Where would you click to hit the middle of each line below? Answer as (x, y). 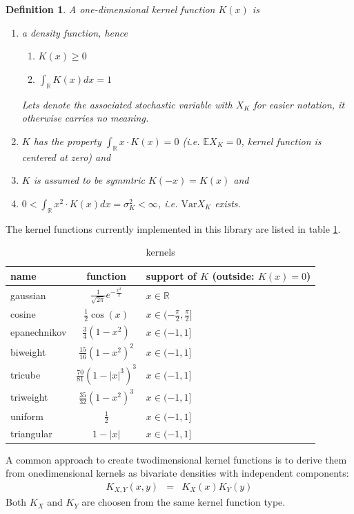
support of (171, 275)
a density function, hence (75, 32)
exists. (228, 203)
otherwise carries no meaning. (85, 118)
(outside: (233, 275)
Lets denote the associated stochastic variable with (127, 104)
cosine (23, 314)
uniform (27, 416)
